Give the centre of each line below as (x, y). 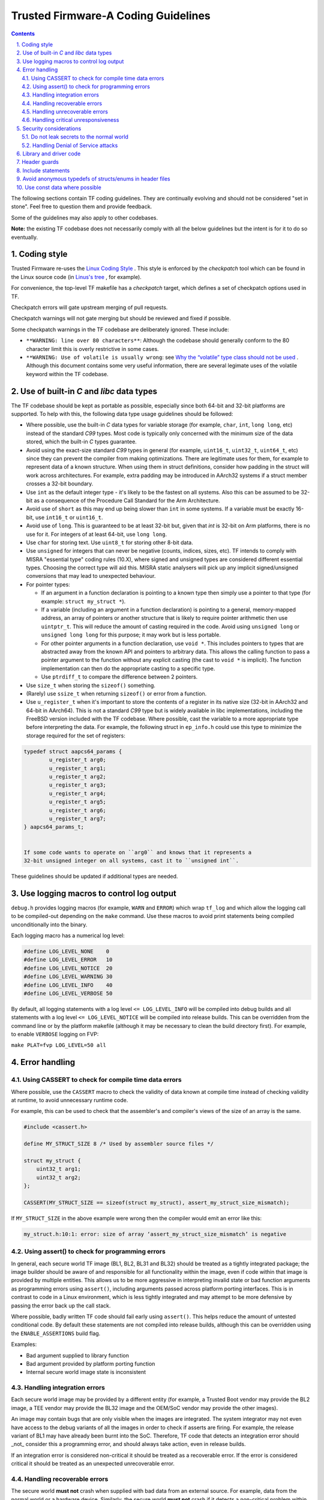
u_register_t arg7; (77, 818)
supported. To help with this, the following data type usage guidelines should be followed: (122, 414)
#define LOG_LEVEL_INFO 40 (68, 985)
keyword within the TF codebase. (67, 374)
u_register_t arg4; (77, 793)
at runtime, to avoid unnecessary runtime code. (70, 1100)
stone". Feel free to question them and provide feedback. (82, 206)
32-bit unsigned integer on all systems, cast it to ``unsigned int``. (131, 860)
